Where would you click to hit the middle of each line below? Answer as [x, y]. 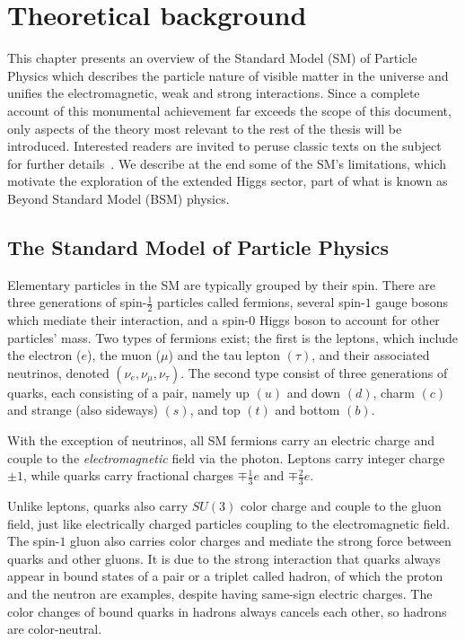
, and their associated [371, 355]
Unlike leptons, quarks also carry [98, 506]
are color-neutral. [55, 629]
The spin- [34, 541]
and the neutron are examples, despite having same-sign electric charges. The [220, 594]
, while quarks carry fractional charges [128, 475]
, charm [394, 392]
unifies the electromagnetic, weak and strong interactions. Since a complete [214, 93]
